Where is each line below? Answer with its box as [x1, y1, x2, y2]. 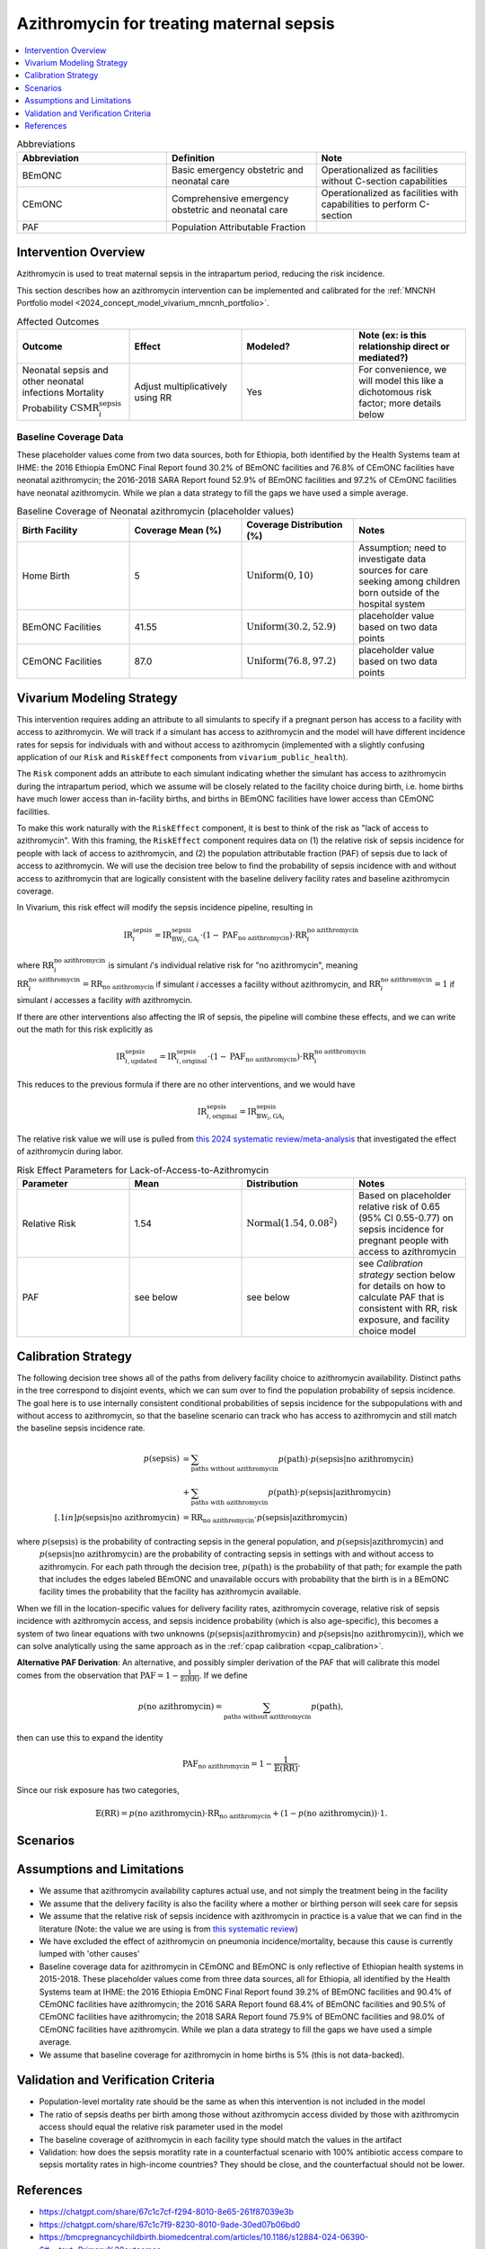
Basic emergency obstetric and [172, 163, 304, 175]
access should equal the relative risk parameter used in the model [39, 2121, 283, 2132]
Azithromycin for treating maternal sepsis [16, 13, 336, 33]
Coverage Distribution [246, 518, 343, 531]
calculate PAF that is [357, 1291, 445, 1304]
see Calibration [357, 1258, 424, 1270]
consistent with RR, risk [357, 1303, 458, 1315]
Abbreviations [16, 138, 75, 150]
